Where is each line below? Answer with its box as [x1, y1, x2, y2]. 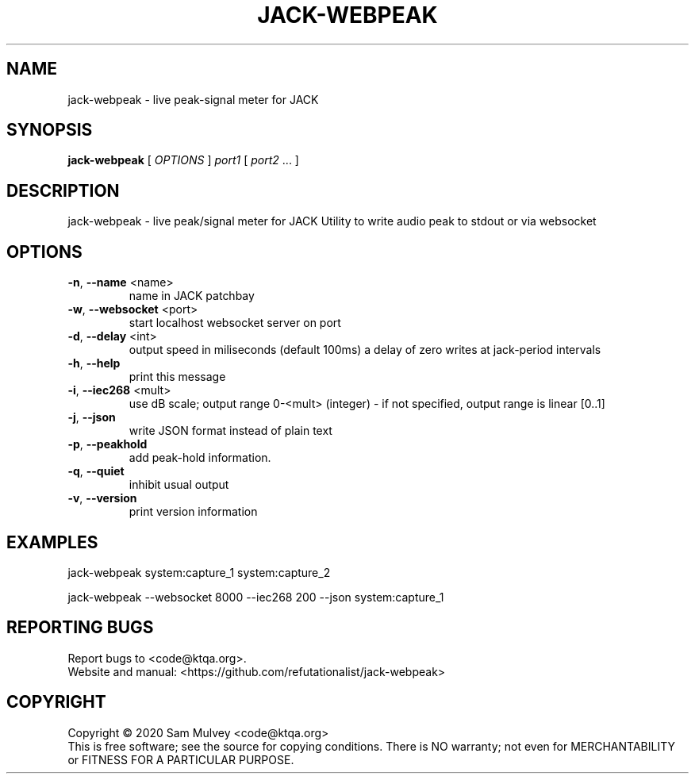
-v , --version [67, 491, 137, 505]
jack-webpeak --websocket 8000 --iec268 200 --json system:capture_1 [67, 590, 444, 604]
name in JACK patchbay [129, 289, 255, 303]
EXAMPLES [6, 532, 98, 552]
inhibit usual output [129, 478, 229, 492]
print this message [129, 370, 226, 384]
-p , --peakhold [67, 437, 148, 451]
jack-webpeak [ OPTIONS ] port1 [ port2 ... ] [67, 153, 299, 167]
